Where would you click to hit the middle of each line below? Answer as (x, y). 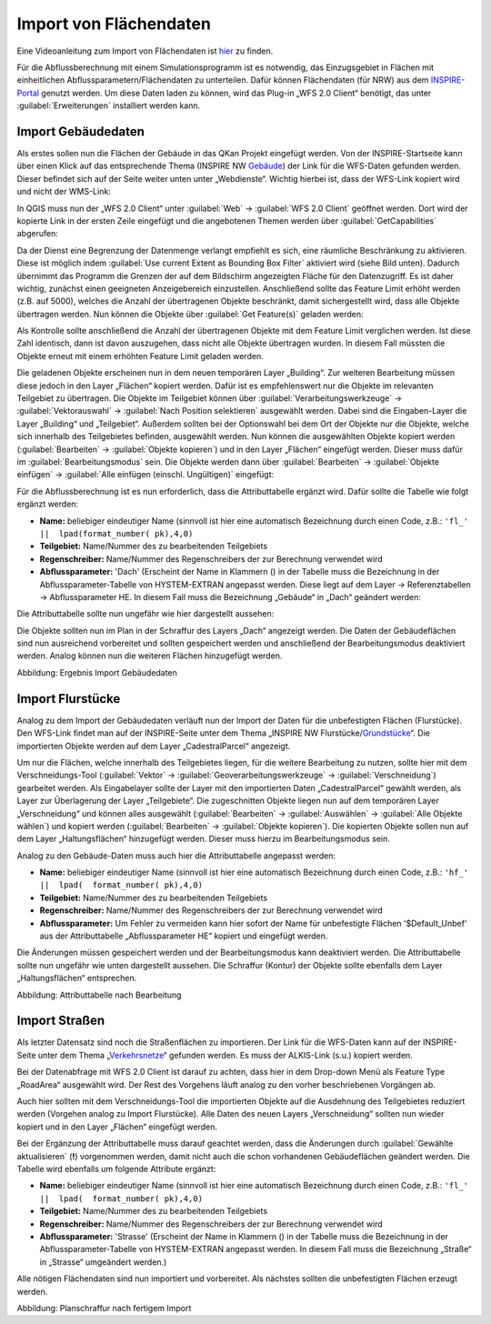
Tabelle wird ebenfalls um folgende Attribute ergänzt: (116, 1169)
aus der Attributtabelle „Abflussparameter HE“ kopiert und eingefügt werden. (184, 936)
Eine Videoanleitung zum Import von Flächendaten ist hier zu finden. (145, 51)
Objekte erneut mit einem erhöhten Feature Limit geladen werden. (140, 356)
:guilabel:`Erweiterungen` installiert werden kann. (109, 105)
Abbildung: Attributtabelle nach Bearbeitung (99, 995)
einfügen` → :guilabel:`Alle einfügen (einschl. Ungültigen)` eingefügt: (145, 475)
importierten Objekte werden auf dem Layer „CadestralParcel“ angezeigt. (154, 746)
